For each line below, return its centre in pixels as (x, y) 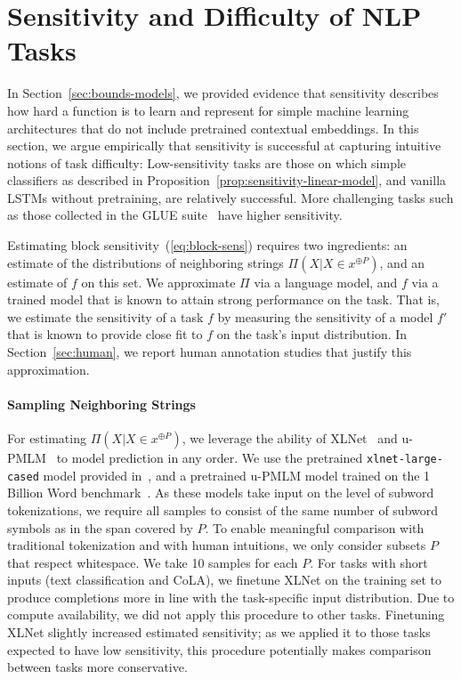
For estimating (47, 438)
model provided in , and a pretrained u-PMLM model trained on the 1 (237, 475)
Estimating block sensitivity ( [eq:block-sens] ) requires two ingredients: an (207, 245)
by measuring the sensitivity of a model (325, 316)
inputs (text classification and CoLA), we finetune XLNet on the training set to (225, 580)
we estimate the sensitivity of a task (105, 316)
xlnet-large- (404, 460)
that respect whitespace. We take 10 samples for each (153, 562)
